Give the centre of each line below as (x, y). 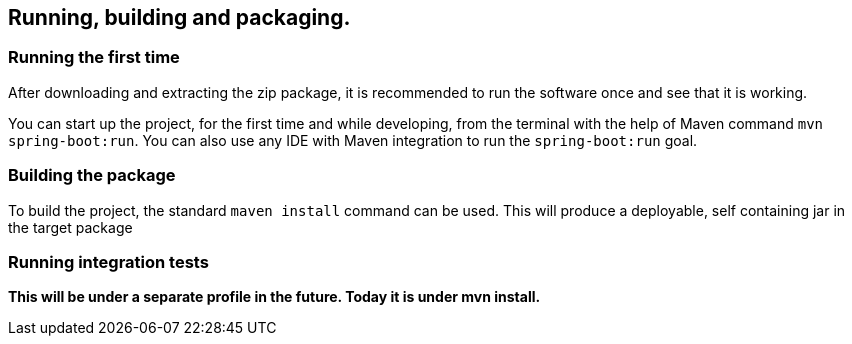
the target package (70, 227)
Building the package (92, 175)
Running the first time (94, 57)
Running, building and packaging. (179, 17)
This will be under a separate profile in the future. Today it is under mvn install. (274, 297)
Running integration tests (108, 261)
